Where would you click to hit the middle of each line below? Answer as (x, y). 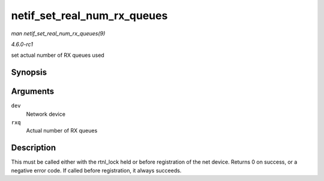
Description (34, 148)
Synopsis (29, 73)
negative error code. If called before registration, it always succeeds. (96, 170)
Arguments (33, 92)
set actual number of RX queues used (58, 55)
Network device (46, 114)
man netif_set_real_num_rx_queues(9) (58, 33)
